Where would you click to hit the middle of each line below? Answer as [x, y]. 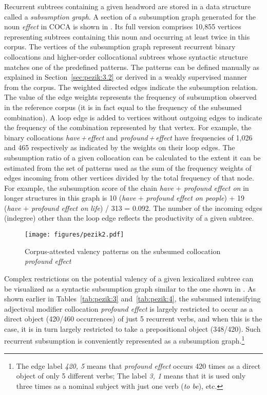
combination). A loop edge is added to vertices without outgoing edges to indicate [133, 117]
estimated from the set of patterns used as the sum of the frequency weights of [128, 167]
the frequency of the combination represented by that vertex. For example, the [128, 127]
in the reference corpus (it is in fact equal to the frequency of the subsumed [123, 107]
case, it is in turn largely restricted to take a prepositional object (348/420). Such [132, 328]
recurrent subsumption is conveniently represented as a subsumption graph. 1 [125, 340]
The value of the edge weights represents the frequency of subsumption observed [130, 97]
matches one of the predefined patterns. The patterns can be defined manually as [132, 67]
